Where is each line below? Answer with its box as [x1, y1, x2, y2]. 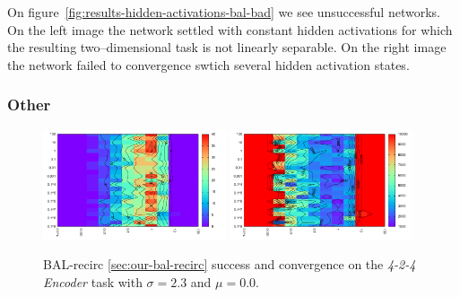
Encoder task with [43, 272, 143, 291]
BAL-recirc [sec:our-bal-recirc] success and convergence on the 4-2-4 [43, 255, 416, 274]
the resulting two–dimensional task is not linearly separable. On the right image [7, 38, 447, 57]
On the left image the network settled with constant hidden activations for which [7, 20, 453, 39]
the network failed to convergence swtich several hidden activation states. [7, 55, 410, 74]
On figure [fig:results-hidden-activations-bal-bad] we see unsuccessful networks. [7, 3, 440, 21]
